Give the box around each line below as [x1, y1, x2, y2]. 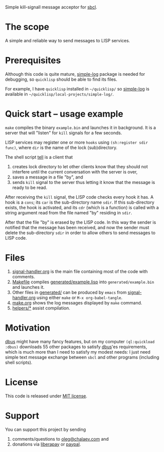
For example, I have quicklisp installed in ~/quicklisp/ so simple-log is [5, 86, 150, 91]
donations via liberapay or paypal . [12, 441, 81, 447]
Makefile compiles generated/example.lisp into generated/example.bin [12, 279, 155, 285]
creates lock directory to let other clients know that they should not [12, 163, 148, 169]
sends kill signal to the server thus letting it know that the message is [12, 179, 156, 185]
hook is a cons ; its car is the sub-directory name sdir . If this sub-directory [5, 199, 155, 205]
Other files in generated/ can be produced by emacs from [12, 289, 127, 295]
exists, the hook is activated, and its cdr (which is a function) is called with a [5, 204, 159, 211]
